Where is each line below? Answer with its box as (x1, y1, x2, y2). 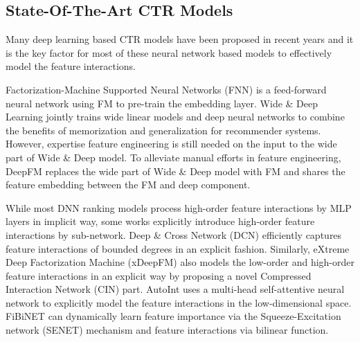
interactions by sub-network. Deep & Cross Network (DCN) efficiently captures (6, 227, 342, 242)
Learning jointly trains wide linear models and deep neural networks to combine (6, 109, 345, 124)
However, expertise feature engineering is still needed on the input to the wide (6, 136, 337, 151)
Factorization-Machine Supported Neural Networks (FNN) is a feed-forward (6, 82, 327, 96)
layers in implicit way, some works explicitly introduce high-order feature (6, 214, 315, 228)
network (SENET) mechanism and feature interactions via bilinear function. (6, 323, 329, 337)
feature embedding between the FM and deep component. (6, 177, 251, 192)
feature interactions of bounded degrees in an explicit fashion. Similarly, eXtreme (6, 241, 350, 255)
